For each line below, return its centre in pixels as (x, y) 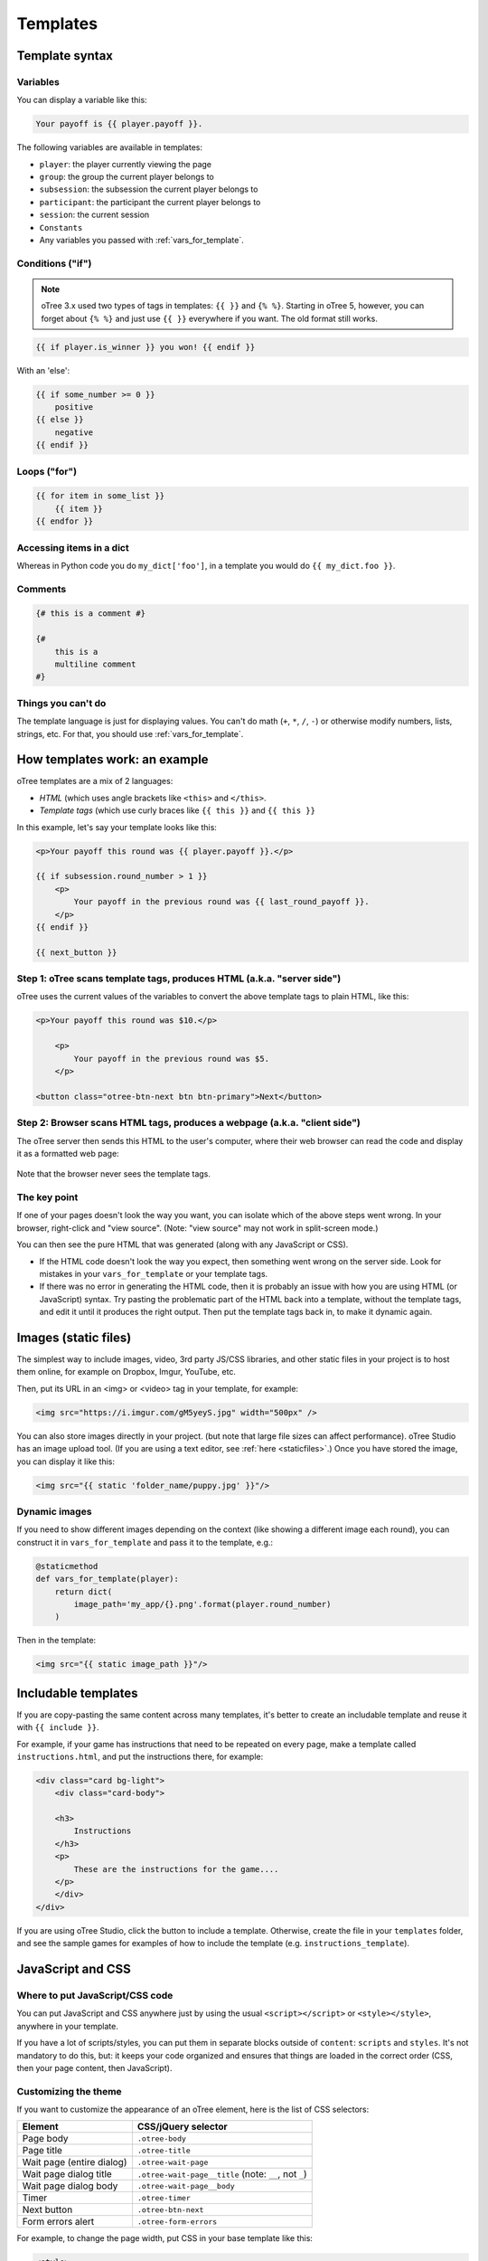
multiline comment (95, 664)
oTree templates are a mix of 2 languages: (95, 781)
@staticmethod (67, 1566)
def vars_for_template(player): (108, 1579)
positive (74, 407)
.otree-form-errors (177, 2222)
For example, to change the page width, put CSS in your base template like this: (165, 2238)
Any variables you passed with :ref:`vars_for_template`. (141, 241)
